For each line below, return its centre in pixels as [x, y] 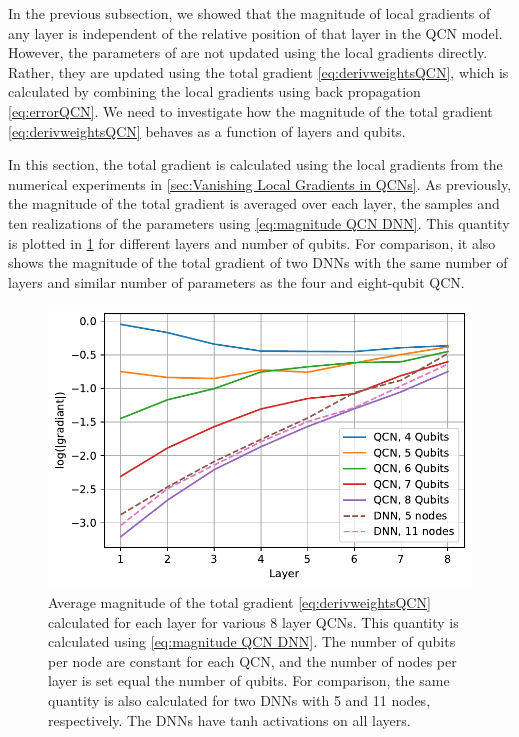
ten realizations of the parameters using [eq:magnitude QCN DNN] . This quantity [259, 222]
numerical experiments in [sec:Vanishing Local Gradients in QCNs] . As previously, [260, 183]
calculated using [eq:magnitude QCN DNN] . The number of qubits [252, 641]
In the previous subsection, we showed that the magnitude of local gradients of [249, 13]
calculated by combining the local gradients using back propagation [214, 91]
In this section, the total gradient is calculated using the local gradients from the [255, 164]
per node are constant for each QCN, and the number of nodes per [252, 660]
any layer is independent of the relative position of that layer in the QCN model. [255, 32]
